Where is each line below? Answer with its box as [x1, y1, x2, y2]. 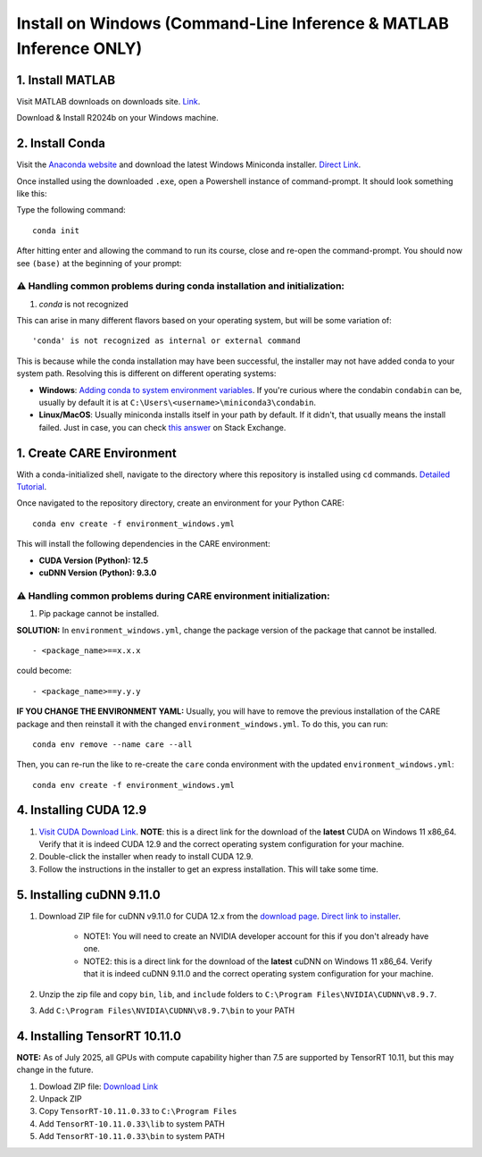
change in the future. [16, 1064, 94, 1076]
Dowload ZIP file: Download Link [38, 1081, 159, 1092]
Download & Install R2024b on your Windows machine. [16, 113, 219, 123]
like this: [16, 188, 47, 198]
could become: [16, 666, 72, 676]
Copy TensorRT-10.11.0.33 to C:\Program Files [38, 1106, 237, 1117]
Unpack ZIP [38, 1094, 82, 1104]
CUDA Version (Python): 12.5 [38, 555, 149, 566]
